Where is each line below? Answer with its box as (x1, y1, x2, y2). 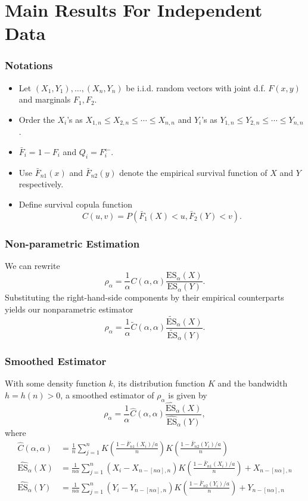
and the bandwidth (217, 377, 288, 389)
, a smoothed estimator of (60, 388, 154, 401)
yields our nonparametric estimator (5, 303, 133, 316)
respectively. (18, 178, 64, 190)
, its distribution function (113, 377, 206, 389)
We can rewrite (5, 259, 60, 271)
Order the (18, 113, 55, 125)
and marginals (18, 93, 71, 106)
